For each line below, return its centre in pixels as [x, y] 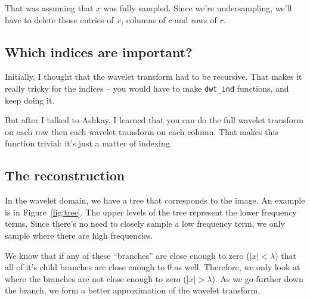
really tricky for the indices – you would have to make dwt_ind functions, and [147, 88]
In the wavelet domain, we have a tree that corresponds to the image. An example [155, 200]
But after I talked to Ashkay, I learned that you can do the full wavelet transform [154, 120]
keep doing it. [30, 100]
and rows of [196, 19]
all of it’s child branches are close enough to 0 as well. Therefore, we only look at [153, 267]
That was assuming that [49, 8]
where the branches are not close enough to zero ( [96, 278]
